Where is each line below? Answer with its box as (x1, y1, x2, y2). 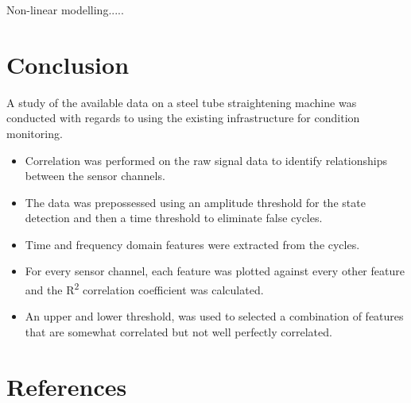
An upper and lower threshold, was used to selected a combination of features (25, 308, 404, 324)
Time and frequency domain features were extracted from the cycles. (25, 236, 360, 252)
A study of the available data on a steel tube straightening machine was (6, 94, 357, 110)
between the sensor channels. (25, 167, 165, 184)
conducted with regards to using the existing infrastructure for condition (6, 109, 360, 126)
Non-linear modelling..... (6, 2, 124, 17)
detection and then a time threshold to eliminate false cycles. (25, 209, 323, 226)
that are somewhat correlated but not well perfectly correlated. (25, 323, 332, 340)
